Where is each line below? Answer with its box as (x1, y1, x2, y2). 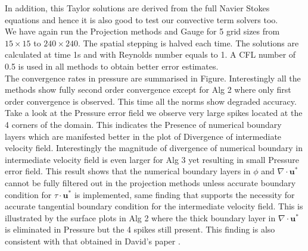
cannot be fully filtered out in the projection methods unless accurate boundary (5, 176, 296, 189)
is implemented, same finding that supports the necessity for (74, 188, 295, 200)
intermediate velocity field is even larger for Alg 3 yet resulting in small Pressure (5, 153, 299, 165)
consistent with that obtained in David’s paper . (5, 234, 181, 247)
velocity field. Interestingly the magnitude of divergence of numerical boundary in (5, 142, 303, 154)
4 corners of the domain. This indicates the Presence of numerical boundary (5, 118, 282, 130)
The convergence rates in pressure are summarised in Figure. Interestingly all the (5, 71, 301, 84)
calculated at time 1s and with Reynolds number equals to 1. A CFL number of (5, 48, 296, 61)
